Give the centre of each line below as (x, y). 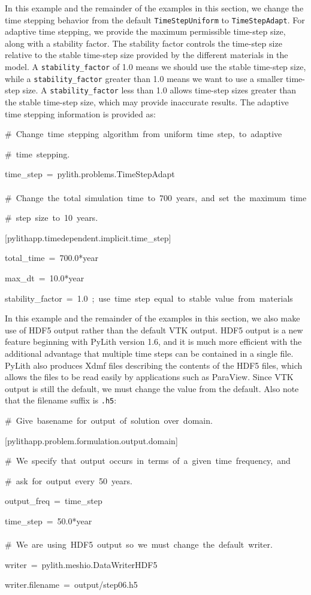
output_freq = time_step (54, 501)
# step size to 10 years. (52, 218)
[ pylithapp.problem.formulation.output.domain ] (91, 440)
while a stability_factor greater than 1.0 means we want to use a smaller (144, 78)
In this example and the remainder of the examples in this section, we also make (153, 318)
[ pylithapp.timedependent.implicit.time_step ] (88, 237)
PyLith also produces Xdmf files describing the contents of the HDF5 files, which (154, 365)
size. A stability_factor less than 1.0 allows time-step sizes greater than (159, 90)
